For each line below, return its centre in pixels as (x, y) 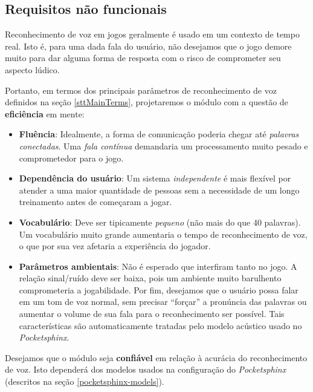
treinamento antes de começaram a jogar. (95, 202)
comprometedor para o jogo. (71, 158)
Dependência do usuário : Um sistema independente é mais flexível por (155, 178)
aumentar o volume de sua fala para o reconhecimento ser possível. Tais (152, 314)
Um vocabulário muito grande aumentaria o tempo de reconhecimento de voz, (163, 234)
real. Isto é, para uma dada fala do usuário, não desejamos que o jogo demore (148, 46)
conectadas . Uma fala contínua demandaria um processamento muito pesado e (163, 145)
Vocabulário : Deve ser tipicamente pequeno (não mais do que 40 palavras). (160, 222)
